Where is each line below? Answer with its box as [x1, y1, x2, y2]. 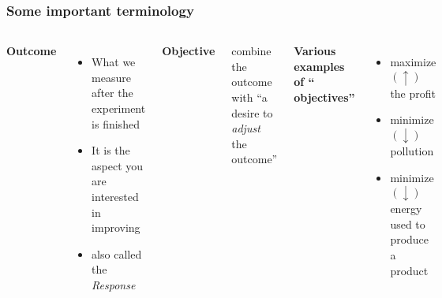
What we [92, 54, 136, 70]
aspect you [92, 157, 144, 173]
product [390, 262, 429, 278]
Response [92, 276, 136, 292]
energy [390, 200, 422, 217]
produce [390, 231, 429, 248]
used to [390, 215, 425, 232]
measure [92, 69, 131, 85]
